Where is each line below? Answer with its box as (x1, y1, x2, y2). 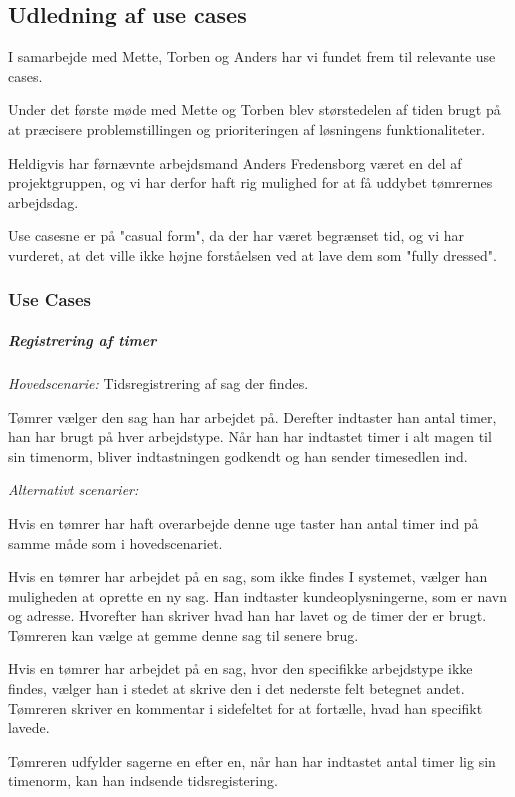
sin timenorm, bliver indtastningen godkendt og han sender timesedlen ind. (8, 445, 468, 466)
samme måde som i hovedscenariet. (8, 532, 223, 553)
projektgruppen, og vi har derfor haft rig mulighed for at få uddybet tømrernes (8, 172, 493, 193)
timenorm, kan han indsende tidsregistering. (8, 770, 278, 791)
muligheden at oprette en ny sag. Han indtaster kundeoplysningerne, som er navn (8, 585, 508, 606)
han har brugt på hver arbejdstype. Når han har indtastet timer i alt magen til (8, 426, 492, 447)
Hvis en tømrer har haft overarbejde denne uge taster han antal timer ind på (8, 512, 479, 533)
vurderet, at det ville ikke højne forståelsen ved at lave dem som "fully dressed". (8, 244, 497, 265)
